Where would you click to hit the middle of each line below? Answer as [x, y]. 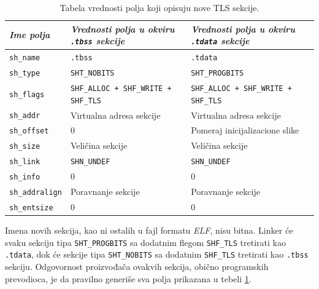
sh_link [25, 162]
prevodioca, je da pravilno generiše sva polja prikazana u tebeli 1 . [128, 278]
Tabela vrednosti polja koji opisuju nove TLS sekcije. [159, 7]
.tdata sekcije [220, 41]
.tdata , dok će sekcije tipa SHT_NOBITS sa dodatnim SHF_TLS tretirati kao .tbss [157, 254]
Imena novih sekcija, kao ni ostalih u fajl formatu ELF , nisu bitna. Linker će [149, 230]
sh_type [25, 73]
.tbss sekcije [98, 41]
